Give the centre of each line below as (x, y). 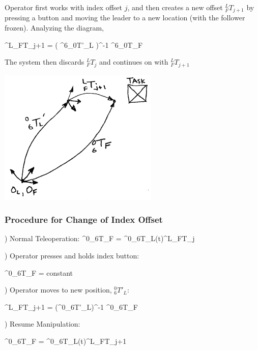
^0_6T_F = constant (39, 272)
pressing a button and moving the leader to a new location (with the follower (125, 18)
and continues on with (134, 62)
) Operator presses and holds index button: (72, 255)
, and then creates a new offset (175, 7)
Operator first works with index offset (63, 7)
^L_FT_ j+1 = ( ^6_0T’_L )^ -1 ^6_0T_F (74, 45)
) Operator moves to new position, (58, 290)
